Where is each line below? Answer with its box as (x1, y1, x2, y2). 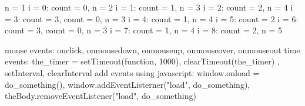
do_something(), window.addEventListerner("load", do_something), (5, 78, 250, 90)
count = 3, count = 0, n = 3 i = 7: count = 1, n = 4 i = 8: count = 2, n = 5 (5, 24, 283, 36)
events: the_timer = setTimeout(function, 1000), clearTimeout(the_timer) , (5, 55, 280, 67)
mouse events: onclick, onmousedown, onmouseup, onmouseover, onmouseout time (5, 43, 300, 56)
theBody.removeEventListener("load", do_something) (5, 90, 196, 102)
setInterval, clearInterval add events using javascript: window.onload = (5, 66, 260, 78)
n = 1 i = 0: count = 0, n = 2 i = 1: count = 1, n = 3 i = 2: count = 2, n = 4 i (5, 1, 293, 13)
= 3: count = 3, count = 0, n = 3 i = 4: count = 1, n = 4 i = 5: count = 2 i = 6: (5, 12, 299, 25)
